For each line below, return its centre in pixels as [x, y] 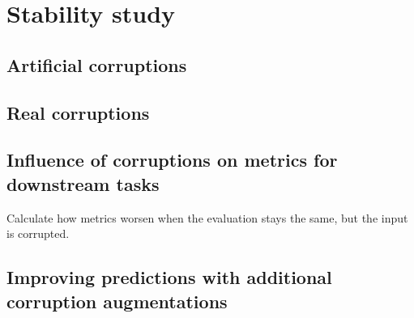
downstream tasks [83, 183]
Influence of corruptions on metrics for [172, 160]
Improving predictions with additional [169, 277]
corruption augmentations [117, 301]
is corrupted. [38, 233]
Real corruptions [78, 112]
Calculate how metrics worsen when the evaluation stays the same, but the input [207, 217]
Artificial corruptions [97, 64]
